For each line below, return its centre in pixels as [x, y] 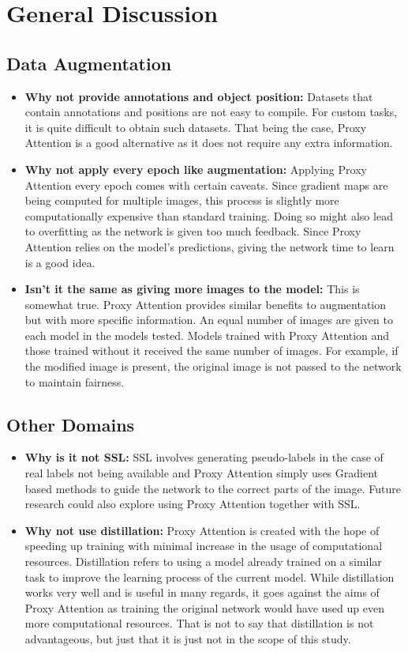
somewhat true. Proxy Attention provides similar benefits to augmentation [206, 304]
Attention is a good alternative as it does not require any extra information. [209, 143]
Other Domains [71, 424]
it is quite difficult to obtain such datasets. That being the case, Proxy [196, 127]
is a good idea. [60, 262]
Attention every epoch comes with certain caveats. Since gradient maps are [206, 185]
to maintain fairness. [75, 381]
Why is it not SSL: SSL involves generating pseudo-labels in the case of [204, 457]
